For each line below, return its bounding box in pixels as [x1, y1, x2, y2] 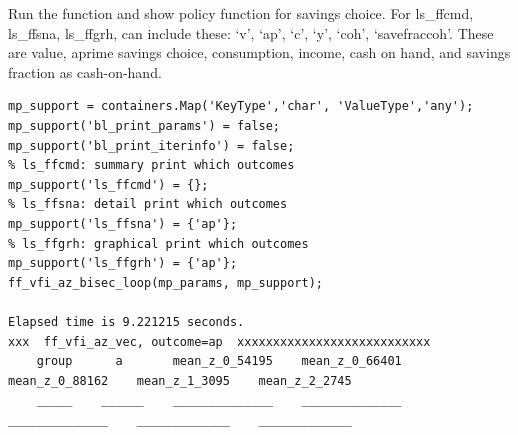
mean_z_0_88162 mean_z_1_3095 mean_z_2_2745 [8, 373, 352, 388]
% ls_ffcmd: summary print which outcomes [8, 158, 295, 173]
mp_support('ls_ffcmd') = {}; [8, 177, 209, 192]
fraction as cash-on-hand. [8, 61, 162, 82]
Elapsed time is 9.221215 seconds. [8, 314, 245, 329]
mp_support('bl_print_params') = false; [8, 118, 281, 133]
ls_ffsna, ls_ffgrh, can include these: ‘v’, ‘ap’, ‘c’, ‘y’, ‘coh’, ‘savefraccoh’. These [8, 22, 494, 43]
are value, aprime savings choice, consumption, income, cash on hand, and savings [8, 42, 511, 63]
